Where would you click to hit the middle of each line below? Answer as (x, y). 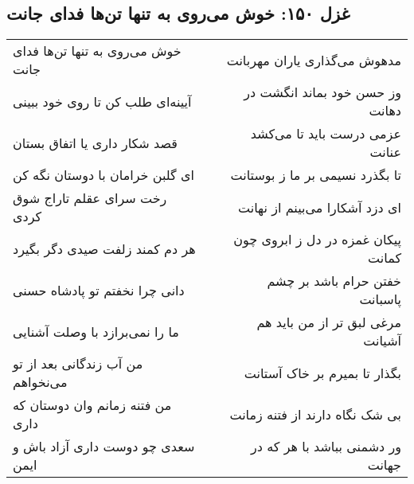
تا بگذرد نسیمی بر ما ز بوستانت (316, 175)
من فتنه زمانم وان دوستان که (92, 405)
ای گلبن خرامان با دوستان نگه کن (103, 175)
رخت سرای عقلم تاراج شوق (90, 198)
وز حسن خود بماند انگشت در (322, 92)
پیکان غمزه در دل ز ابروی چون (317, 240)
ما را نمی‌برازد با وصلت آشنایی (96, 331)
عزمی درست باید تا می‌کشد (326, 134)
